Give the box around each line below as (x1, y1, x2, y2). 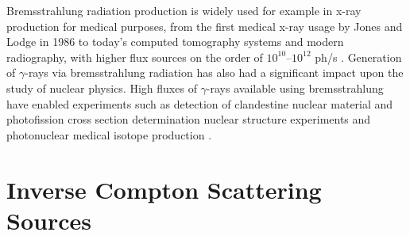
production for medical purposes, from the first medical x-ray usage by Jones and (6, 17, 403, 34)
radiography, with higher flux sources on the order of (6, 48, 263, 65)
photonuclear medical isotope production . (6, 126, 212, 143)
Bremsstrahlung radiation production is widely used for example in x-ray (6, 2, 362, 18)
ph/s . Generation (315, 48, 402, 65)
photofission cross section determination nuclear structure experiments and (6, 111, 371, 128)
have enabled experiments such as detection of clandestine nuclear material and (6, 95, 393, 112)
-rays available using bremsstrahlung (206, 79, 384, 96)
